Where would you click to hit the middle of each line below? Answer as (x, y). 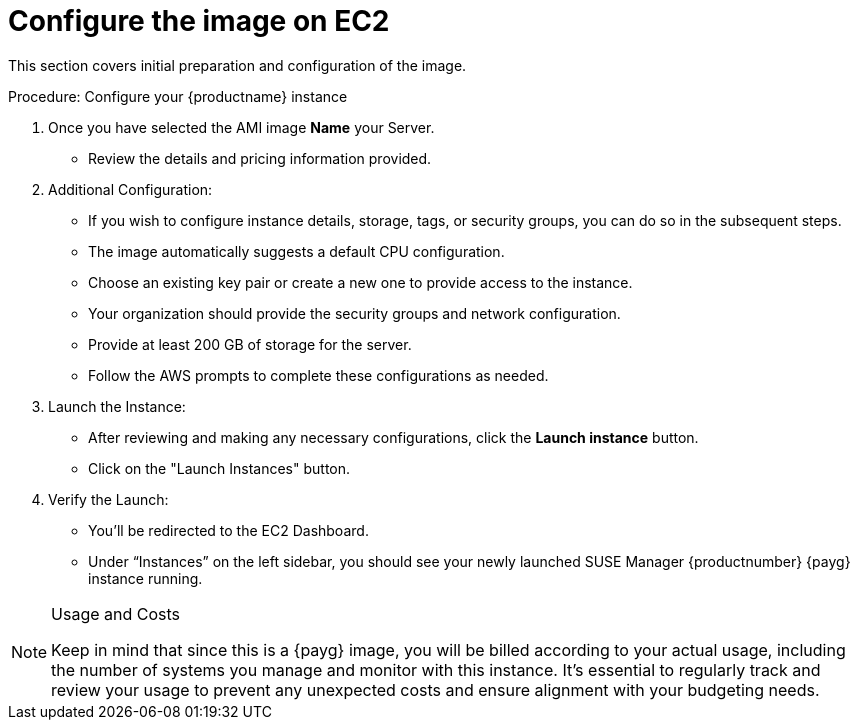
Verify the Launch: (108, 499)
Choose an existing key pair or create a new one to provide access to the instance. (360, 282)
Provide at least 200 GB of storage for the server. (250, 344)
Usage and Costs (116, 613)
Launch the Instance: (117, 406)
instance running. (145, 578)
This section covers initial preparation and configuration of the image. (237, 65)
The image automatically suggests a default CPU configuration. (296, 251)
